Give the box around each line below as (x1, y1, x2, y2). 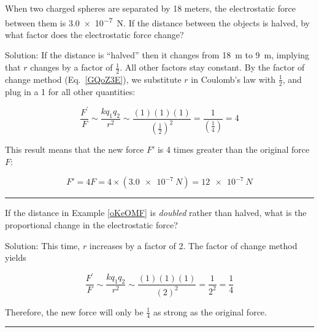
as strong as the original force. (153, 305, 267, 318)
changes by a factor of (30, 61, 113, 74)
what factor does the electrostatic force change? (5, 28, 184, 41)
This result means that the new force (5, 143, 144, 156)
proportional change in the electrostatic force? (5, 218, 178, 231)
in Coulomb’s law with (191, 72, 276, 85)
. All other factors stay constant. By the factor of (120, 61, 305, 74)
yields (5, 251, 26, 264)
